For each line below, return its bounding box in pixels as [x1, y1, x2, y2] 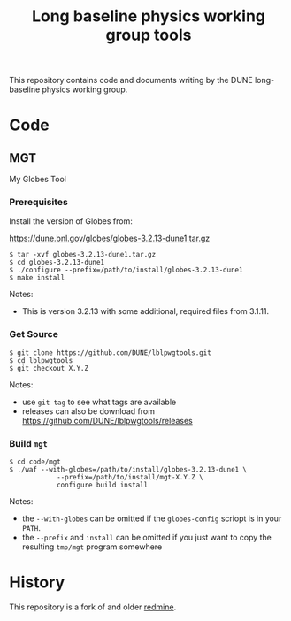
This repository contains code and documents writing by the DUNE [9, 75, 254, 86]
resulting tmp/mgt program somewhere [21, 541, 163, 552]
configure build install [56, 480, 149, 490]
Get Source [9, 328, 59, 341]
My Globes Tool [9, 174, 66, 185]
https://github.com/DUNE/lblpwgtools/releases [21, 415, 193, 425]
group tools [105, 25, 192, 45]
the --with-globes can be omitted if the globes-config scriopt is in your [21, 513, 282, 524]
